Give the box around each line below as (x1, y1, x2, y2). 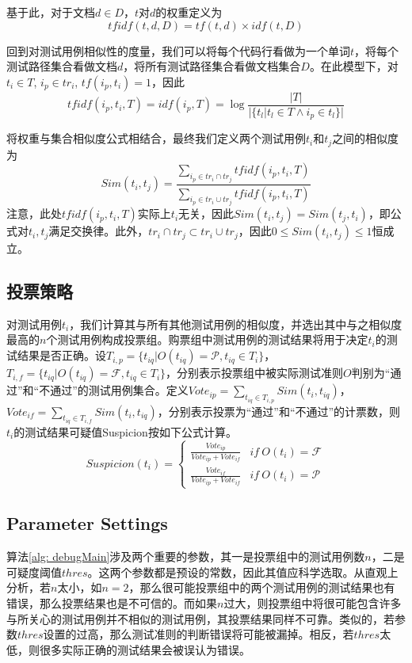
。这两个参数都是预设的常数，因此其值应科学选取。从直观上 (87, 563, 399, 580)
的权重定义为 (155, 4, 223, 20)
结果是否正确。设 (17, 347, 106, 364)
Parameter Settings (6, 511, 168, 535)
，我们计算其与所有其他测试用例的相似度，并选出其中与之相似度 (69, 315, 402, 332)
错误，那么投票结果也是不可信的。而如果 (6, 594, 217, 611)
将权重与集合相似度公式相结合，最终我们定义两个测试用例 (6, 130, 306, 147)
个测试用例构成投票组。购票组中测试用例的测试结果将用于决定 (46, 331, 368, 348)
